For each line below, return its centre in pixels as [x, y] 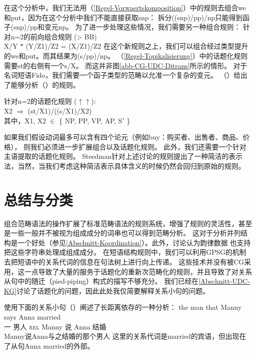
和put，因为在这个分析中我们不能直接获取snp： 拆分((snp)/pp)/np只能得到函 [127, 17]
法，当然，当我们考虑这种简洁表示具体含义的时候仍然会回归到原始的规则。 [125, 165]
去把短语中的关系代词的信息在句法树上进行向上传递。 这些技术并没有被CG [124, 262]
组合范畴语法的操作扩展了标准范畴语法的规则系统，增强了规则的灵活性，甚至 [128, 223]
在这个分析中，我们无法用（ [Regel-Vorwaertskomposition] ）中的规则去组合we [125, 7]
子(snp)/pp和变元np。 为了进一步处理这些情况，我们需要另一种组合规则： [122, 27]
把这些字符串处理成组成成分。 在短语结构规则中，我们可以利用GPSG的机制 [125, 252]
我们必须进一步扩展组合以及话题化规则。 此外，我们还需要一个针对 [138, 146]
